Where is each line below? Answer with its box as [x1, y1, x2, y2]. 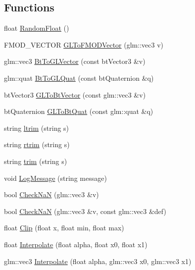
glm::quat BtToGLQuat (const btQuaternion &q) [4, 72, 154, 83]
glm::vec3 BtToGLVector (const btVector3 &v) [4, 56, 146, 66]
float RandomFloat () [4, 23, 69, 33]
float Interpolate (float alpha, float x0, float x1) [4, 239, 147, 249]
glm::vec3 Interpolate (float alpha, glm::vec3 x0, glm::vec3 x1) [4, 256, 192, 266]
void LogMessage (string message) [4, 172, 107, 183]
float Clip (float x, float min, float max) [4, 222, 124, 233]
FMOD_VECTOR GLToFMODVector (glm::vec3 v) [4, 39, 163, 50]
